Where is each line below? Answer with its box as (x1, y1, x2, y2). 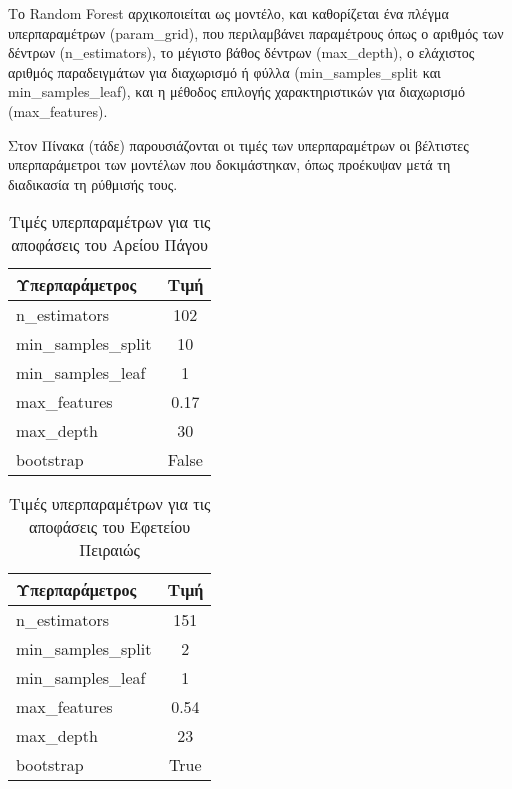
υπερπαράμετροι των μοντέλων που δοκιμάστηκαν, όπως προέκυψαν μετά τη (8, 154, 451, 175)
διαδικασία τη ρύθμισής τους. (8, 173, 178, 194)
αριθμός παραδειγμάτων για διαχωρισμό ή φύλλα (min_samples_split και (8, 61, 441, 82)
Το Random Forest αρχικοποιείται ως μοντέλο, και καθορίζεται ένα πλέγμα (8, 3, 449, 23)
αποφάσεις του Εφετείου (29, 515, 191, 539)
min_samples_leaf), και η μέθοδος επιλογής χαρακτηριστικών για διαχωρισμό (8, 81, 466, 102)
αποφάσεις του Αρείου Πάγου (11, 233, 208, 257)
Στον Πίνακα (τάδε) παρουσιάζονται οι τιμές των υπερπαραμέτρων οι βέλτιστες (8, 134, 469, 155)
